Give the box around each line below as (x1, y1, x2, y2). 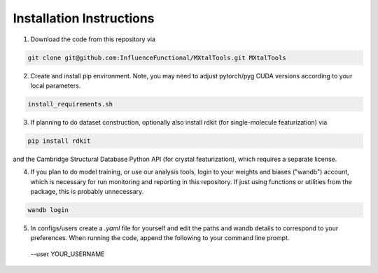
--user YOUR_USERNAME (30, 249, 105, 258)
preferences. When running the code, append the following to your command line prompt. (30, 234, 290, 242)
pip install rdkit (27, 136, 91, 145)
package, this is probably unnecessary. (30, 188, 144, 196)
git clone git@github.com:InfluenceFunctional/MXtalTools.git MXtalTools (27, 53, 286, 62)
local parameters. (30, 81, 81, 90)
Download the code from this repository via (30, 35, 155, 43)
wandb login (27, 206, 69, 213)
